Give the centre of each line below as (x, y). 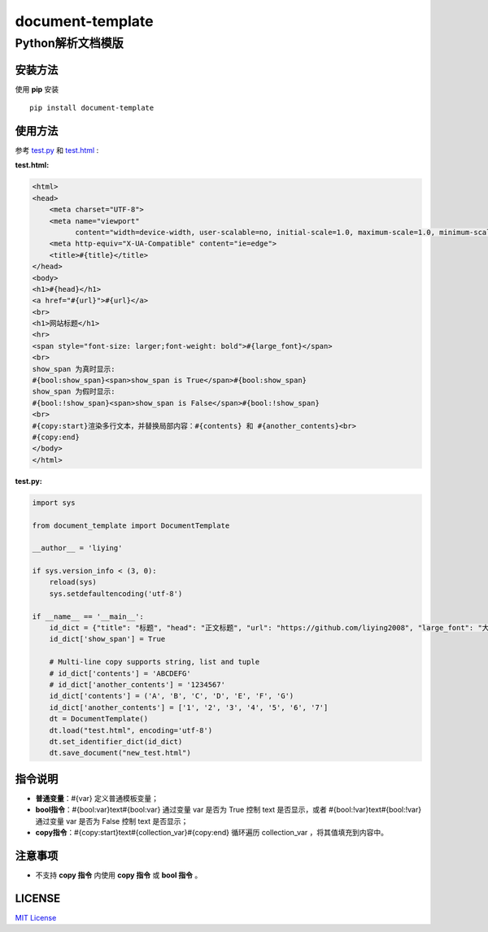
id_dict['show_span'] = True (107, 639)
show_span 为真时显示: (74, 369)
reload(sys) (73, 582)
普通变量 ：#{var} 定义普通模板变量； (97, 798)
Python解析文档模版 (69, 43)
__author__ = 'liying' (77, 548)
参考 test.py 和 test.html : (57, 150)
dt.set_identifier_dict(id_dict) (116, 741)
